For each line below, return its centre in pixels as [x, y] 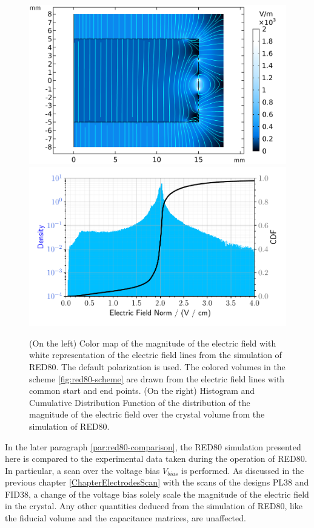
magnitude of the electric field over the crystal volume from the [147, 414]
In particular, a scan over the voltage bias [82, 470]
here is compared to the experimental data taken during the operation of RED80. [156, 459]
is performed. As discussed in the [243, 470]
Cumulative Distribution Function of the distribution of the [140, 402]
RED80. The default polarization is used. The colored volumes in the [157, 366]
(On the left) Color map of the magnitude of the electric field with [153, 343]
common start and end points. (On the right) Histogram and [142, 391]
